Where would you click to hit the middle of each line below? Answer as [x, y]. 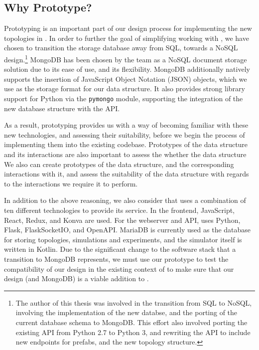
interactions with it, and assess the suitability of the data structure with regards [127, 174]
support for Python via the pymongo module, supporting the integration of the [124, 98]
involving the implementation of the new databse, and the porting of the [127, 312]
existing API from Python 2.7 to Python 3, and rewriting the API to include [133, 332]
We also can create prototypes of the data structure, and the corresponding [119, 164]
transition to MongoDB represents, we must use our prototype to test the [116, 259]
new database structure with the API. [62, 108]
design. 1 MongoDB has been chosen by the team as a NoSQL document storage [126, 58]
